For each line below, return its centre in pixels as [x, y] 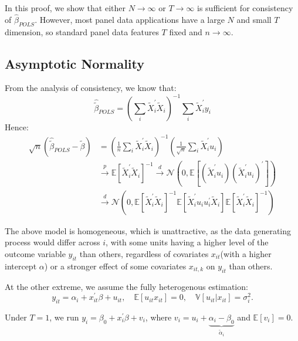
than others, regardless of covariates [144, 253]
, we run [64, 317]
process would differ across [53, 242]
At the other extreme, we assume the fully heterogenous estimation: [126, 286]
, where [158, 317]
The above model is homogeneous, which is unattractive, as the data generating [148, 230]
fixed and [186, 31]
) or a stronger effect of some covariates [115, 266]
